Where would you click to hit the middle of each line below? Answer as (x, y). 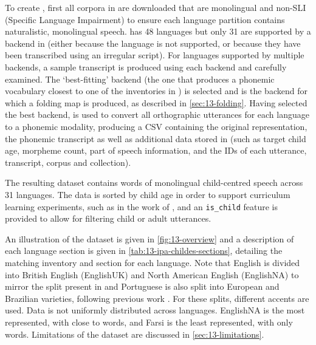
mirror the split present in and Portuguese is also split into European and (142, 286)
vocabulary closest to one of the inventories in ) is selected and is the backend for (156, 91)
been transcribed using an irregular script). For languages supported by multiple (155, 55)
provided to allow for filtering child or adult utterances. (108, 218)
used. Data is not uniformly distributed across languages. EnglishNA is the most (155, 310)
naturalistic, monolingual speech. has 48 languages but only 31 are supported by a (158, 31)
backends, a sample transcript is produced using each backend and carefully (146, 67)
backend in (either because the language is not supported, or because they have (153, 43)
